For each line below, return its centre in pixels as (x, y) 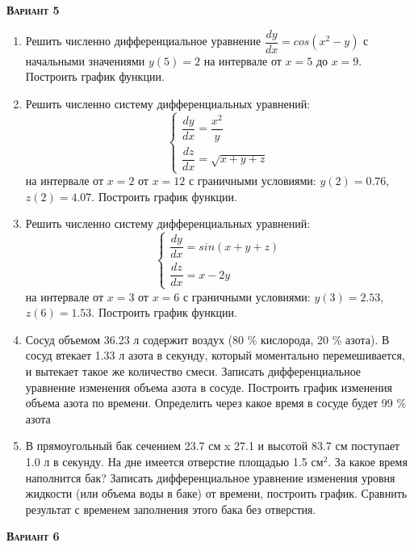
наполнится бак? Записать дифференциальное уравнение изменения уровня (210, 477)
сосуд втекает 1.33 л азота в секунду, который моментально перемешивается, (215, 355)
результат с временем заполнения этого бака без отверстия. (171, 509)
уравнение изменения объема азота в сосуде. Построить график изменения (209, 387)
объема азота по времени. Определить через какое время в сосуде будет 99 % (216, 403)
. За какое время (368, 462)
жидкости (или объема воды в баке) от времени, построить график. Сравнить (216, 493)
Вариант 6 (33, 536)
